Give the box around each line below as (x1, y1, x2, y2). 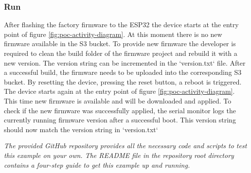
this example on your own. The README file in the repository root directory (4, 150, 234, 160)
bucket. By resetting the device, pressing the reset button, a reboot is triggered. (4, 76, 242, 86)
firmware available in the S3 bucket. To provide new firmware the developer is (4, 38, 236, 49)
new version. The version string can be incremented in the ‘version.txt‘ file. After (4, 57, 246, 68)
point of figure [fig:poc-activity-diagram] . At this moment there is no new (4, 29, 222, 39)
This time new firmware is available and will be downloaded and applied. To (4, 95, 232, 105)
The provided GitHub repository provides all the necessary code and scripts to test (4, 140, 247, 151)
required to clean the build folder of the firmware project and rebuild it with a (4, 48, 237, 58)
